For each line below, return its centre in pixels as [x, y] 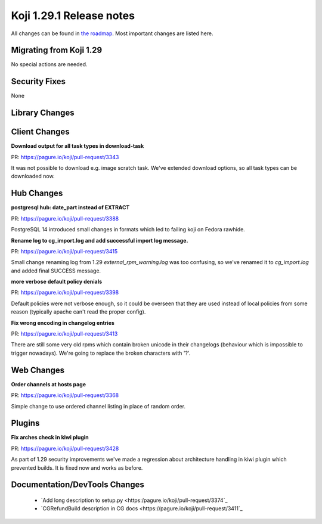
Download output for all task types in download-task [78, 146]
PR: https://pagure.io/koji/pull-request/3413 [64, 334]
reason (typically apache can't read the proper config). [78, 312]
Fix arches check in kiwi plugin [50, 438]
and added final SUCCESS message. [56, 271]
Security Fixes [38, 81]
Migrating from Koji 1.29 [57, 50]
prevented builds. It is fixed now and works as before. [77, 467]
